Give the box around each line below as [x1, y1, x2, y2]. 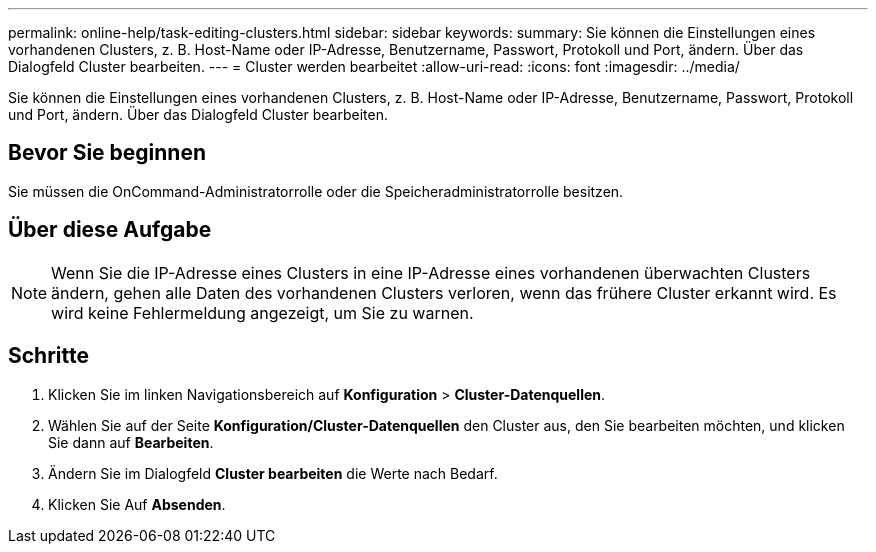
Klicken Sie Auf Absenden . [48, 495, 226, 513]
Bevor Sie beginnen [8, 140, 207, 166]
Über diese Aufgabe [8, 217, 212, 243]
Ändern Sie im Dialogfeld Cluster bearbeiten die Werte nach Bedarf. [48, 464, 498, 482]
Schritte [8, 343, 89, 369]
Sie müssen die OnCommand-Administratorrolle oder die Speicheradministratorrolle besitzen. [8, 182, 624, 200]
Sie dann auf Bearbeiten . [48, 433, 214, 451]
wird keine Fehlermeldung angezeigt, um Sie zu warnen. [51, 302, 474, 323]
